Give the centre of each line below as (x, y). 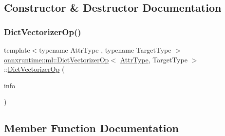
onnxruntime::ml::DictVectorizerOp (56, 59)
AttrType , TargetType (154, 59)
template (17, 50)
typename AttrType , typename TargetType (105, 50)
